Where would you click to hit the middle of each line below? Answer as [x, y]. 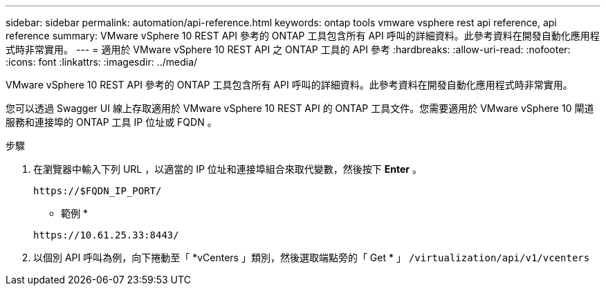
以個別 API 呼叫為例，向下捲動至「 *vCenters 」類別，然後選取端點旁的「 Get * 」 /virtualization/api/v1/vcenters [312, 257]
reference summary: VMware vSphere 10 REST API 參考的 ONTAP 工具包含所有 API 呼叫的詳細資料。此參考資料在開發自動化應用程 [303, 36]
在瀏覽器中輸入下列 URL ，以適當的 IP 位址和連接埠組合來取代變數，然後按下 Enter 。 [228, 169]
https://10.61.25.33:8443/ [106, 235]
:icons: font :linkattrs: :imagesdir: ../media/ [102, 62]
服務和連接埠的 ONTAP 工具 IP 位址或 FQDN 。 [111, 122]
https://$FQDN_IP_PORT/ [98, 191]
